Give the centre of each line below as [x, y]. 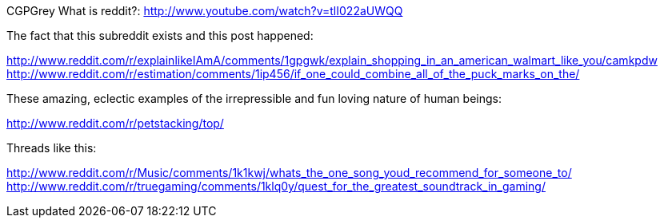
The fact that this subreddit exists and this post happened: [160, 35]
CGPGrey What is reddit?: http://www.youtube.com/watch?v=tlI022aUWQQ [205, 11]
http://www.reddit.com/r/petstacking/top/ [115, 123]
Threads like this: [52, 148]
